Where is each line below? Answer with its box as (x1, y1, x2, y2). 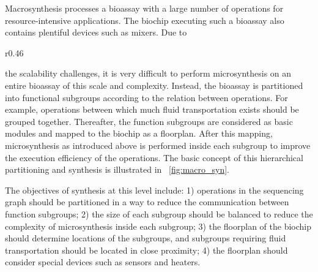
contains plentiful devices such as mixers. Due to (5, 26, 187, 39)
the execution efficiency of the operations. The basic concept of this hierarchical (5, 151, 303, 164)
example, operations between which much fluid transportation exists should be (5, 103, 299, 116)
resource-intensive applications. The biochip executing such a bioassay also (5, 13, 284, 26)
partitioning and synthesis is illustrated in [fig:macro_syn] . (5, 163, 229, 176)
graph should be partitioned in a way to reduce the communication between (5, 195, 289, 208)
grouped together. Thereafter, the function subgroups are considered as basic (5, 115, 293, 127)
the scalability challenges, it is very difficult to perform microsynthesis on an (5, 67, 292, 80)
